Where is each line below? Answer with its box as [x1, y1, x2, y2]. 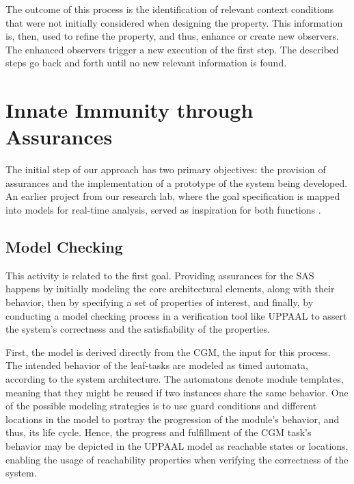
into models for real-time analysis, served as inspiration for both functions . [5, 203, 321, 217]
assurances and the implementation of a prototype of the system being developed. [5, 175, 348, 190]
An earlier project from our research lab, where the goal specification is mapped [5, 189, 340, 203]
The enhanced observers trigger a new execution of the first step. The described [5, 42, 339, 56]
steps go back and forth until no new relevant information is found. [5, 55, 287, 70]
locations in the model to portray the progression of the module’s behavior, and [5, 411, 340, 426]
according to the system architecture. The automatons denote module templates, [5, 372, 344, 386]
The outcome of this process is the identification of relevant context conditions [5, 2, 334, 16]
